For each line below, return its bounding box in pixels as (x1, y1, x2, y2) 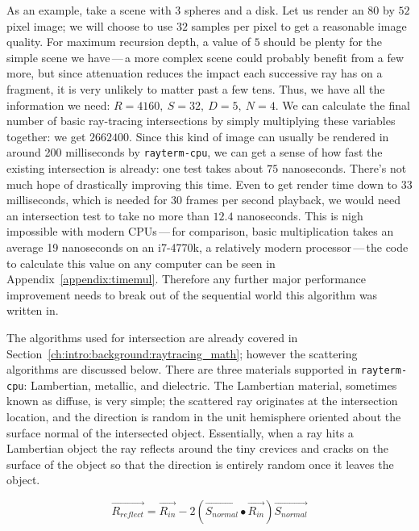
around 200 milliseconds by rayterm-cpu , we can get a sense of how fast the (6, 144, 383, 161)
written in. (6, 302, 59, 319)
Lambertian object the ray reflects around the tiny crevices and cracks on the (6, 440, 388, 457)
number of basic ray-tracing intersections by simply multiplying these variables (6, 112, 396, 129)
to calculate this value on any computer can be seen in (6, 254, 276, 271)
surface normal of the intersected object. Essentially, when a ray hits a (6, 424, 354, 441)
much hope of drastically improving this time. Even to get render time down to (6, 175, 398, 192)
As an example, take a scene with (6, 2, 172, 18)
